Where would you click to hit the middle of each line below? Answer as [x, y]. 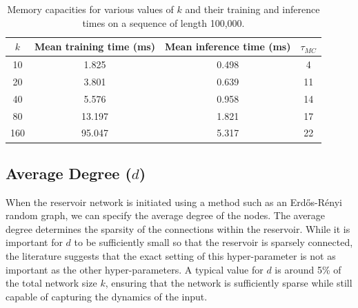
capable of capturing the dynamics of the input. [107, 296]
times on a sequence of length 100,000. [163, 22]
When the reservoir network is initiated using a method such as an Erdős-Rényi [174, 202]
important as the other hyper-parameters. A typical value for [135, 269]
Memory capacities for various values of [90, 9]
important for [34, 242]
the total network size [51, 283]
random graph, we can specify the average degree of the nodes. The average [166, 215]
